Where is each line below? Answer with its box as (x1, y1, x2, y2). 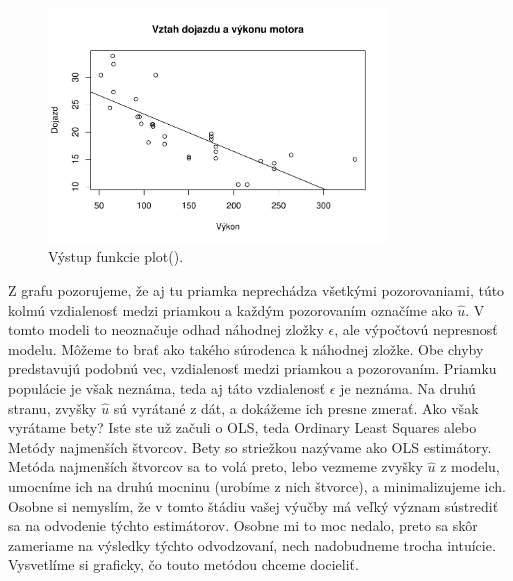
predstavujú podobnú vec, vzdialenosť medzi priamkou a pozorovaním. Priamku (8, 358, 497, 379)
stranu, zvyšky (8, 397, 97, 418)
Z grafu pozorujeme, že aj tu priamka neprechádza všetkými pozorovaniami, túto (8, 280, 505, 300)
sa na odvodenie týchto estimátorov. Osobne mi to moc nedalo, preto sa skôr (8, 515, 478, 536)
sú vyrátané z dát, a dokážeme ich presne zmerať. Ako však (113, 397, 479, 418)
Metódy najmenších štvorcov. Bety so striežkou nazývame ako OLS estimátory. (8, 436, 492, 457)
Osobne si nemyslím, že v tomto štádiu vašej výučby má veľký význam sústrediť (8, 495, 499, 516)
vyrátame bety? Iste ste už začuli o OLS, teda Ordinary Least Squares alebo (8, 417, 477, 438)
